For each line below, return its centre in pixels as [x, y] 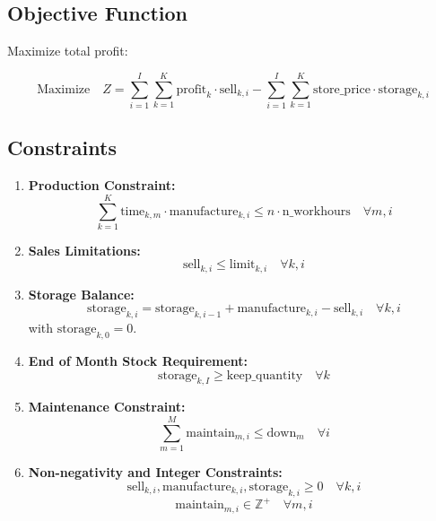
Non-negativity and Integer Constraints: [155, 472]
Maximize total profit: [68, 51]
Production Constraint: [102, 185]
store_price [342, 89]
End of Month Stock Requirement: [138, 361]
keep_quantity [265, 375]
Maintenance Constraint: [107, 407]
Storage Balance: [81, 294]
